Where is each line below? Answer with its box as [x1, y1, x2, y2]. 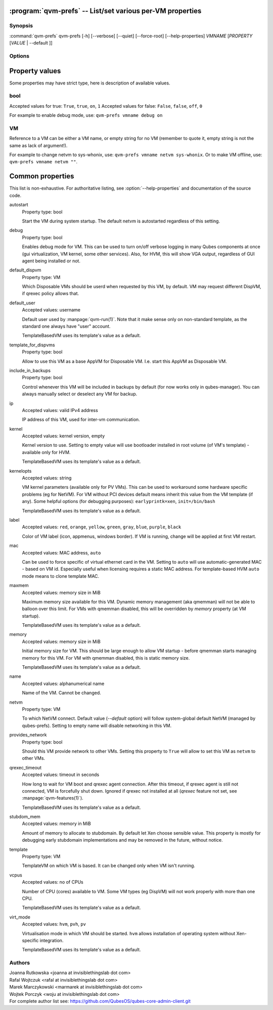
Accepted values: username [22, 307, 81, 313]
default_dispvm [9, 267, 41, 273]
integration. [39, 937, 64, 943]
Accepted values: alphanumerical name [22, 680, 105, 686]
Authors [9, 959, 30, 967]
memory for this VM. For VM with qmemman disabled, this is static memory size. [22, 655, 190, 661]
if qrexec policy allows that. [22, 291, 79, 297]
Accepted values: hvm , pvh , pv [22, 921, 86, 927]
